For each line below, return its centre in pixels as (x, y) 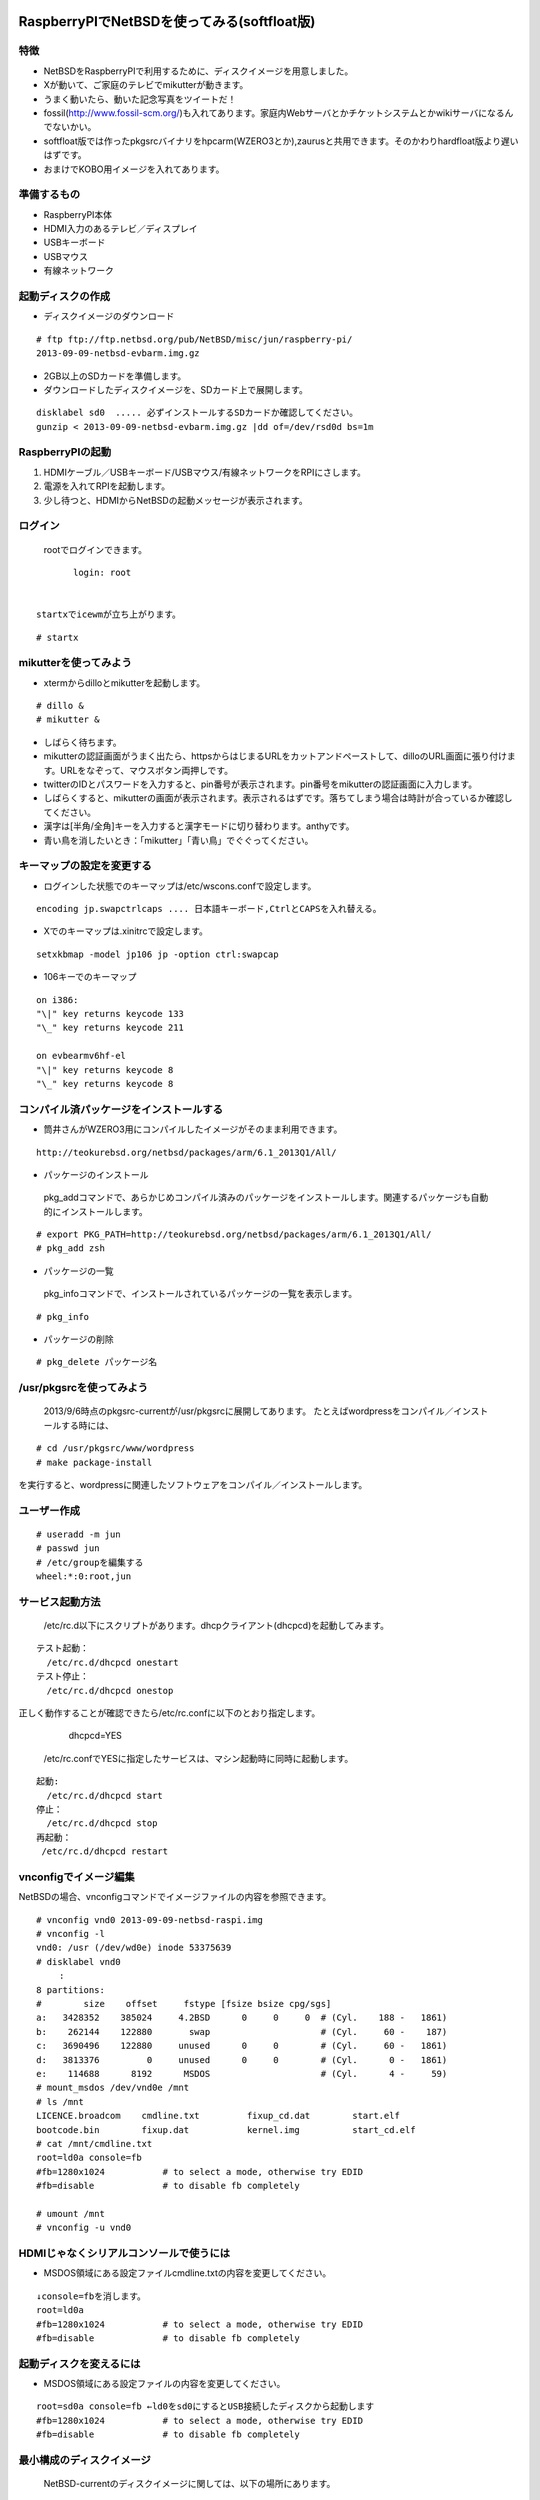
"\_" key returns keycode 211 (110, 1028)
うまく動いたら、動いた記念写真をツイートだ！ (140, 99)
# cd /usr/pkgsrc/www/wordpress (115, 1448)
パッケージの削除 (78, 1339)
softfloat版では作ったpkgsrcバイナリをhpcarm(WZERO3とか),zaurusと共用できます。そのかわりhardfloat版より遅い (281, 141)
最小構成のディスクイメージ (85, 2460)
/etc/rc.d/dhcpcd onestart (112, 1662)
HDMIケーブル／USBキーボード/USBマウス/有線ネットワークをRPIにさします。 (205, 472)
